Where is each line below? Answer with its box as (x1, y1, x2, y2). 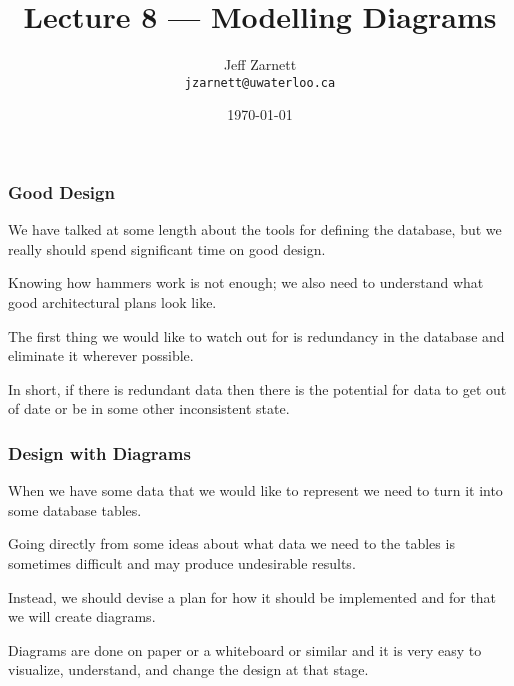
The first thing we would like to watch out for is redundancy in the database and (8, 325, 505, 346)
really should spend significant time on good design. (8, 238, 326, 259)
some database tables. (8, 499, 142, 520)
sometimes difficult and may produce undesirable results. (8, 553, 356, 574)
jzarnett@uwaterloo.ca (184, 75, 336, 90)
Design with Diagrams (8, 440, 191, 465)
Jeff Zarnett (223, 54, 297, 75)
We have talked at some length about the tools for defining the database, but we (8, 219, 502, 240)
